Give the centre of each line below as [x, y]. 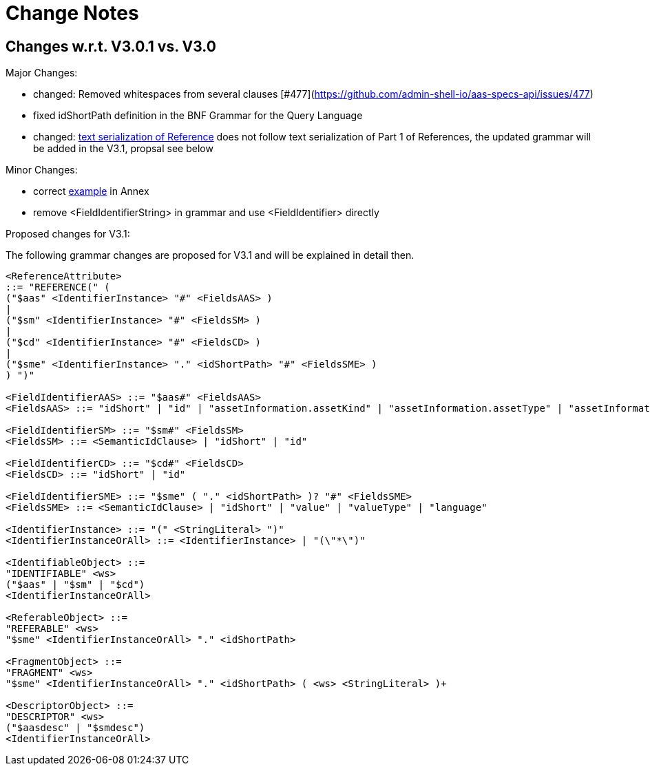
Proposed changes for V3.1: [68, 234]
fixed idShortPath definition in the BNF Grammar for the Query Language [198, 116]
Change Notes [72, 13]
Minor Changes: [42, 170]
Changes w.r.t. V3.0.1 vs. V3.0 [111, 46]
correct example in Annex [91, 191]
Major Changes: [42, 73]
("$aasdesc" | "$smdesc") [75, 728]
